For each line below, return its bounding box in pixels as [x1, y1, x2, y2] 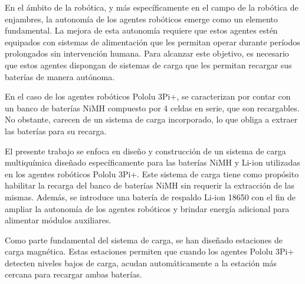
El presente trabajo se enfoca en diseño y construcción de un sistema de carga [5, 144, 286, 157]
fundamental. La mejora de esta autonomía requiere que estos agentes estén [5, 24, 278, 37]
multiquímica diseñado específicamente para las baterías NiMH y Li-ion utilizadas [5, 156, 300, 169]
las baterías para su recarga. [5, 124, 107, 137]
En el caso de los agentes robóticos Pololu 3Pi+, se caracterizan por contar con [5, 90, 291, 103]
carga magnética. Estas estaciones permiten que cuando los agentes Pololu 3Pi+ [5, 245, 294, 257]
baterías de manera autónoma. [5, 70, 115, 82]
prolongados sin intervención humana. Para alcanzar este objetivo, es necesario [5, 47, 289, 60]
